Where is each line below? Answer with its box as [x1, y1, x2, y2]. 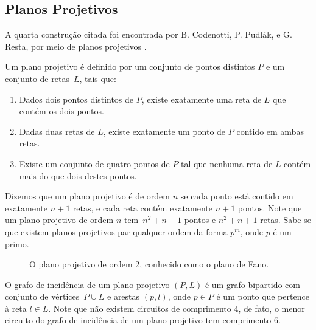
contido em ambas [236, 125, 304, 137]
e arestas [107, 290, 140, 303]
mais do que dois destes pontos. [19, 169, 137, 182]
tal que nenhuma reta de [181, 157, 273, 170]
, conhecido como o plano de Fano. [139, 258, 269, 270]
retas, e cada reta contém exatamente [72, 201, 213, 214]
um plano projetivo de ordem [5, 213, 114, 226]
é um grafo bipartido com [205, 278, 300, 290]
